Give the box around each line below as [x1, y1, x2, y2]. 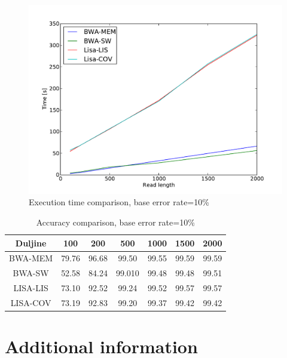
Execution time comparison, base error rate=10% [29, 196, 209, 208]
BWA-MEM [9, 252, 53, 264]
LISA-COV [10, 296, 51, 308]
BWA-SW [13, 267, 49, 279]
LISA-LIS [13, 282, 48, 294]
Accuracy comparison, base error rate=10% [36, 215, 195, 228]
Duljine [15, 236, 47, 249]
